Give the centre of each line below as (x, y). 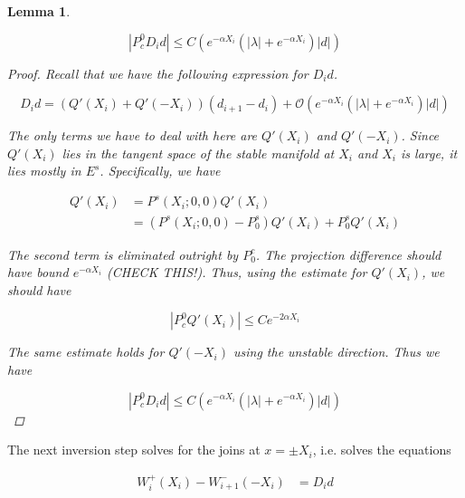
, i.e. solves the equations (382, 450)
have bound (38, 272)
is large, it (429, 153)
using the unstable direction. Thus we (336, 352)
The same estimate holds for (86, 352)
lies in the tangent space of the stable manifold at (198, 153)
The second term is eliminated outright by (123, 254)
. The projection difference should (348, 254)
